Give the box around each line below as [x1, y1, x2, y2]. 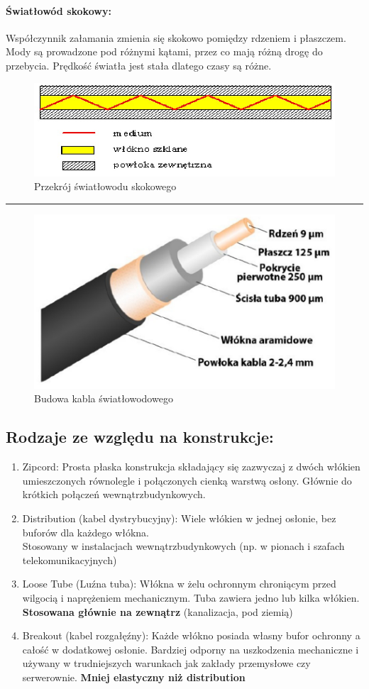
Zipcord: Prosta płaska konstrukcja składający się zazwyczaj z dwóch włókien [22, 459, 360, 474]
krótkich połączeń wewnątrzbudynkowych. [22, 487, 206, 502]
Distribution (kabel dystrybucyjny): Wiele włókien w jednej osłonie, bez [22, 510, 336, 525]
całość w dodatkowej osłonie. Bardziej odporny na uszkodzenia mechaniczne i [22, 641, 359, 656]
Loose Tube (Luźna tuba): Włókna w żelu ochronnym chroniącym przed [22, 576, 336, 591]
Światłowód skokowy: [6, 3, 111, 18]
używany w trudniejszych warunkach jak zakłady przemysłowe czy [22, 656, 311, 671]
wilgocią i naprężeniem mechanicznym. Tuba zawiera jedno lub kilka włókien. [22, 590, 360, 605]
